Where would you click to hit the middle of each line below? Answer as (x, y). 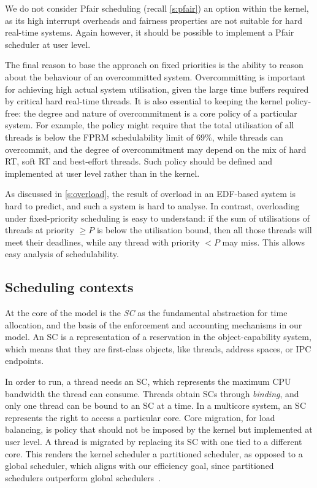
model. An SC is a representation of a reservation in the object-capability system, (158, 337)
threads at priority (40, 230)
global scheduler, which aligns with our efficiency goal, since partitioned (139, 466)
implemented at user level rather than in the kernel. (102, 173)
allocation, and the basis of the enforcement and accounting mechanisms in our (154, 324)
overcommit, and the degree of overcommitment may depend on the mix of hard (156, 149)
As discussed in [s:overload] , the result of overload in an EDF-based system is (150, 194)
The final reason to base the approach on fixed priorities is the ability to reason (154, 65)
